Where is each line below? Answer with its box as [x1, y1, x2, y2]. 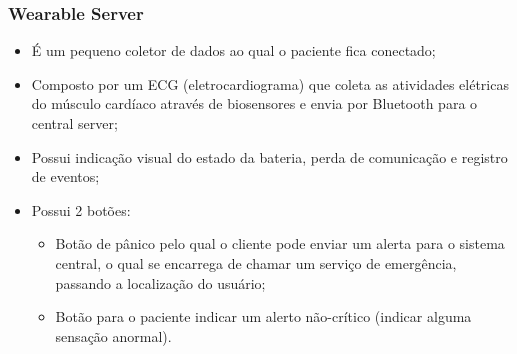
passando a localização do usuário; [55, 272, 266, 293]
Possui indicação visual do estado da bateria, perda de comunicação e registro [31, 146, 508, 167]
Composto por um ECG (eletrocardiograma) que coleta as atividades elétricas [31, 73, 509, 94]
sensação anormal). [55, 325, 172, 346]
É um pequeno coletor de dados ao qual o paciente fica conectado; [31, 40, 436, 61]
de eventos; [31, 166, 100, 187]
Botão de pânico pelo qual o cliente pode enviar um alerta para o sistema [55, 233, 505, 254]
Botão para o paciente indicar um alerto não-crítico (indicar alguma [55, 306, 472, 327]
